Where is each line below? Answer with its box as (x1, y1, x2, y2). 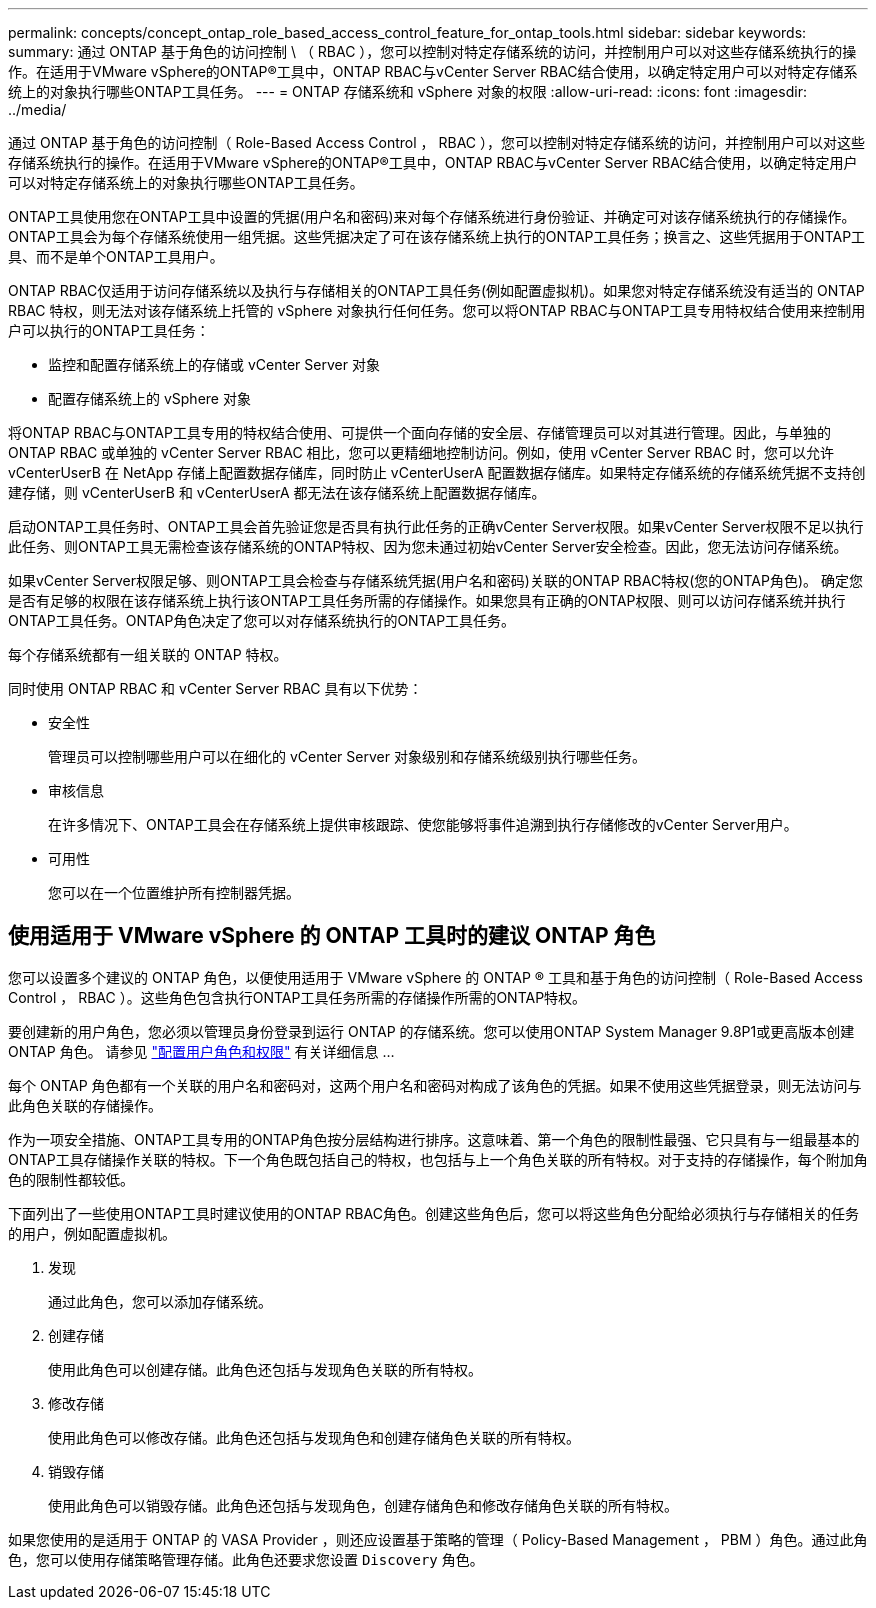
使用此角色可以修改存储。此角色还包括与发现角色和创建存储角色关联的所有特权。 (48, 1428, 580, 1446)
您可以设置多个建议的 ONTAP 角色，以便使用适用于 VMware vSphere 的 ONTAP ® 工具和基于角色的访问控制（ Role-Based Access (8, 968, 863, 986)
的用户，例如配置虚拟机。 (8, 1224, 176, 1242)
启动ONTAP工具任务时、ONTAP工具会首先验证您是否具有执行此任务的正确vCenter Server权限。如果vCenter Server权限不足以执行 (8, 518, 864, 535)
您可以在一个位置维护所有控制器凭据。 (48, 884, 300, 901)
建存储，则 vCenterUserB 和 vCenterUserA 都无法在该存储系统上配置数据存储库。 (8, 484, 546, 501)
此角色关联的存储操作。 (8, 1096, 162, 1114)
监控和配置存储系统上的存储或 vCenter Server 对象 (48, 356, 380, 373)
